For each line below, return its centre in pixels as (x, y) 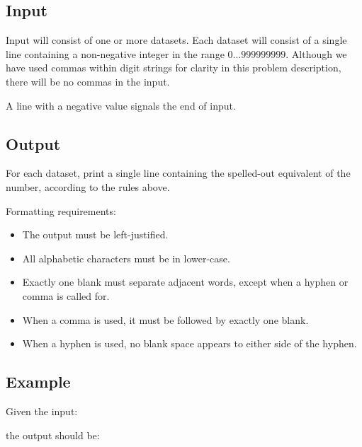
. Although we (316, 53)
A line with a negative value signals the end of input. (121, 105)
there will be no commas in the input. (88, 81)
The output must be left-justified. (95, 234)
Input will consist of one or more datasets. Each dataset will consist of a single (176, 40)
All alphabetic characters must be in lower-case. (126, 258)
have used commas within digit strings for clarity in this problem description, (174, 68)
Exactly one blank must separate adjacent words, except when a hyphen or (185, 282)
